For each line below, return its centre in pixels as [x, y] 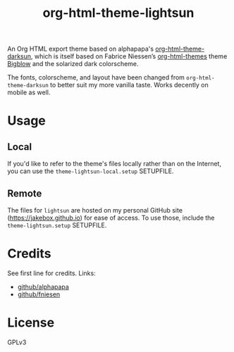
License [31, 323]
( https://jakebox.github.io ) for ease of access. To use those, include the [111, 218]
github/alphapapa [43, 287]
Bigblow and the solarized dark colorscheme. [73, 64]
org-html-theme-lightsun [118, 13]
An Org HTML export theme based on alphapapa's [80, 49]
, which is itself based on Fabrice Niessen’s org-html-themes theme [129, 56]
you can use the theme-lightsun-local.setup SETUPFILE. [91, 171]
